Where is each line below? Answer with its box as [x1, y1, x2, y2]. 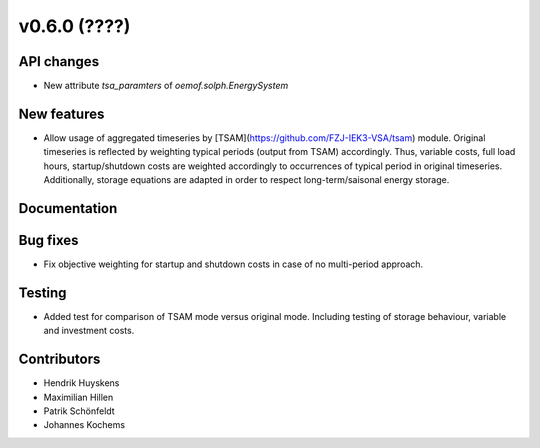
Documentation [18, 200, 118, 217]
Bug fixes [18, 231, 79, 249]
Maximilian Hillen [43, 391, 114, 403]
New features [18, 105, 105, 122]
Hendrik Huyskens [43, 377, 120, 389]
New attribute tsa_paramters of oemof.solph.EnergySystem [43, 80, 289, 92]
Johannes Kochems [43, 419, 125, 431]
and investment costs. [43, 325, 135, 337]
